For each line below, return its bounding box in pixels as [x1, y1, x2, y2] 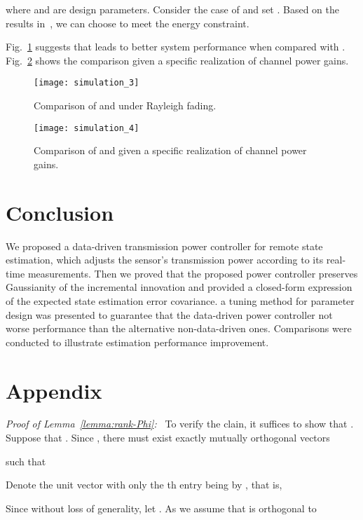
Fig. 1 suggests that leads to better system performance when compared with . [6, 39, 345, 54]
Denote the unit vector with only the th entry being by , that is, [6, 477, 282, 492]
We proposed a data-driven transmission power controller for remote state [6, 238, 323, 253]
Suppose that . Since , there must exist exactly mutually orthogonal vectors [6, 430, 330, 445]
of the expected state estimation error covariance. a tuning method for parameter [6, 293, 355, 308]
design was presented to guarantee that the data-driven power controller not [6, 307, 333, 322]
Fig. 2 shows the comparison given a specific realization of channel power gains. [6, 53, 349, 67]
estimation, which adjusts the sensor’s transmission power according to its [6, 252, 324, 267]
